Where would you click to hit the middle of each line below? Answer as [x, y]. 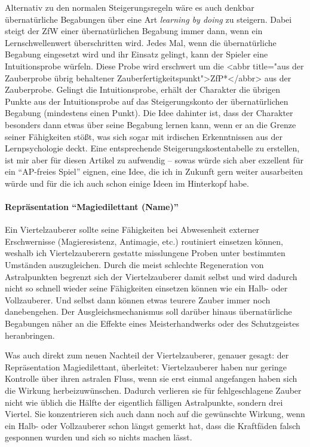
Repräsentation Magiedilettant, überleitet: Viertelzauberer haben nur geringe [146, 367]
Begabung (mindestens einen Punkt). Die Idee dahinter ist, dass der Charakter [149, 113]
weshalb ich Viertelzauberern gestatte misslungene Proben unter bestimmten [145, 253]
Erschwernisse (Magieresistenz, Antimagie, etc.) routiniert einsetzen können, [144, 241]
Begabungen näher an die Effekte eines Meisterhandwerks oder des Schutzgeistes [152, 323]
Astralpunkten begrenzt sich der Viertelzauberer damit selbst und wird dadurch [151, 276]
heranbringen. [30, 335]
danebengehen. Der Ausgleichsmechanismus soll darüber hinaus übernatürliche [148, 311]
